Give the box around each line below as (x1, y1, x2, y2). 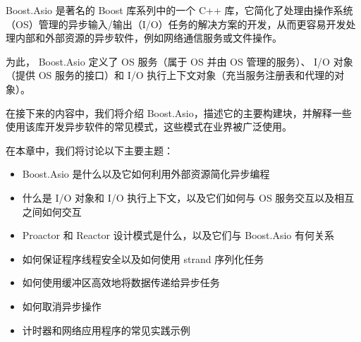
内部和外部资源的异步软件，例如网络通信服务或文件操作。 (15, 30, 282, 45)
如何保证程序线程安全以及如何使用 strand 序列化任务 (22, 251, 264, 266)
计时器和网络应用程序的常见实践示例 (22, 322, 190, 337)
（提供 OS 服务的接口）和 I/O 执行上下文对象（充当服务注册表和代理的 (6, 68, 335, 83)
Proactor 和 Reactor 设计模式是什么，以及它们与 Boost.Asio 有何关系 (22, 228, 335, 243)
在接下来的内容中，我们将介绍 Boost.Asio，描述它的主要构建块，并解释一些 (6, 105, 352, 120)
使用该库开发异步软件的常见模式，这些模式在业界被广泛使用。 (6, 119, 292, 134)
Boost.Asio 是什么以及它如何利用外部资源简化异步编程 (22, 166, 270, 181)
